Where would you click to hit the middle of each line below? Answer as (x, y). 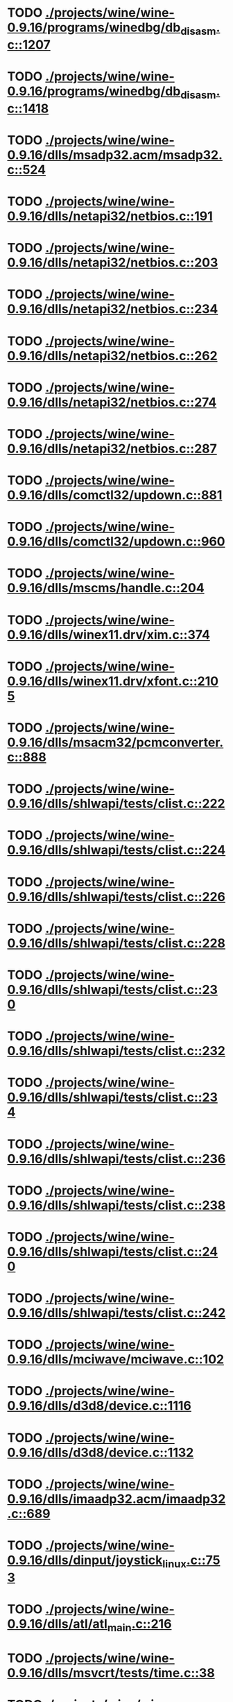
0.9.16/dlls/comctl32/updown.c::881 (115, 495)
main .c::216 (139, 1625)
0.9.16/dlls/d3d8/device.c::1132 (101, 1452)
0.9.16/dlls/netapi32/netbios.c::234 (113, 309)
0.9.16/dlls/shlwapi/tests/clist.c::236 (116, 1159)
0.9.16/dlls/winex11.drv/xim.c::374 (109, 635)
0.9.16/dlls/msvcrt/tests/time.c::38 (111, 1672)
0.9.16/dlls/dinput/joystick (85, 1560)
